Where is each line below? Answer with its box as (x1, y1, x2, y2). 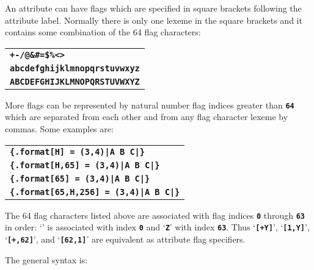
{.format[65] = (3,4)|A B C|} (10, 173, 150, 183)
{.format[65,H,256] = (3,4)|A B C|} (10, 187, 180, 197)
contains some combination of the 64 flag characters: (5, 26, 201, 38)
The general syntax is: (5, 253, 88, 266)
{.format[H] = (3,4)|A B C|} (10, 146, 145, 157)
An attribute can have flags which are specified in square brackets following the (5, 2, 302, 14)
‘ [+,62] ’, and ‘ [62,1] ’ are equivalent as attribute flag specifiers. (5, 232, 246, 245)
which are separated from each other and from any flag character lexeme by (5, 110, 288, 123)
